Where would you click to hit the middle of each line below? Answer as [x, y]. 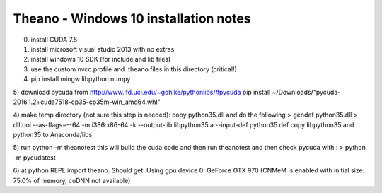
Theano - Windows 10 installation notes [132, 18]
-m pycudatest [34, 157]
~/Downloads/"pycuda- [306, 92]
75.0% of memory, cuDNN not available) [72, 180]
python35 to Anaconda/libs [53, 135]
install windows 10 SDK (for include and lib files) [101, 59]
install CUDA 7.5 [54, 40]
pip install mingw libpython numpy [81, 79]
